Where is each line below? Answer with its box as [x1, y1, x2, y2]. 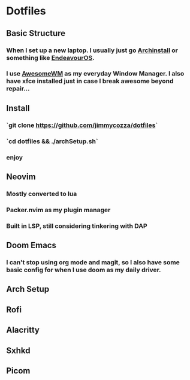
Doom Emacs [6, 240, 57, 251]
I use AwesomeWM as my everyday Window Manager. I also [6, 70, 185, 78]
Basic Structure [6, 28, 66, 38]
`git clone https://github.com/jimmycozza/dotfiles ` [6, 121, 158, 129]
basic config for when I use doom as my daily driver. [6, 266, 161, 274]
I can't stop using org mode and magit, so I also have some [6, 258, 180, 267]
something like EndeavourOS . [6, 53, 95, 62]
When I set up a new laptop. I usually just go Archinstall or [6, 46, 178, 55]
